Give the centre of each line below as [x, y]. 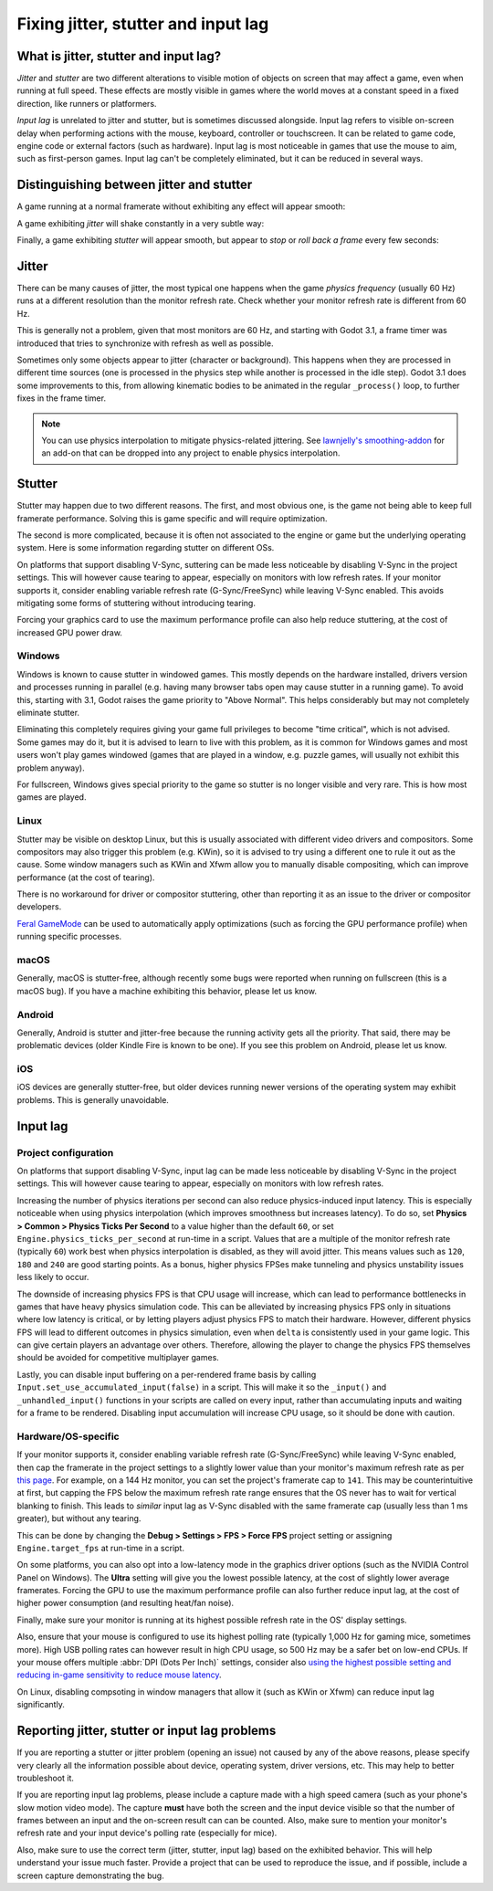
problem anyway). [51, 768]
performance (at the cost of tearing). [86, 877]
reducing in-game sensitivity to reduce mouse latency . [120, 1675]
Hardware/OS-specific [68, 1436]
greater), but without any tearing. [79, 1518]
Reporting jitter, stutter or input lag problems [147, 1731]
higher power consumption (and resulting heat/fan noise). [126, 1603]
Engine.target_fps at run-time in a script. [100, 1548]
